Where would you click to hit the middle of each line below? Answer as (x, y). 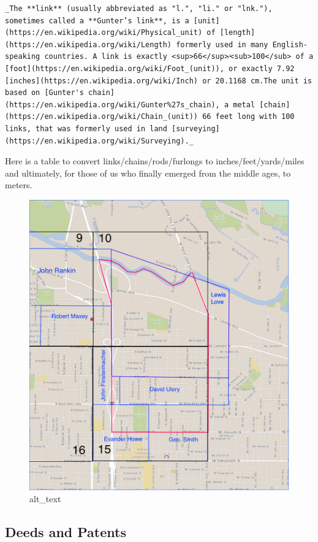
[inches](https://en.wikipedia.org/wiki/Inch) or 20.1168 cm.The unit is (159, 81)
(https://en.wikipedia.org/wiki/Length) (89, 44)
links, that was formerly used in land (86, 128)
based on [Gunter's (44, 93)
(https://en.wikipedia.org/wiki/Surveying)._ (99, 141)
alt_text (45, 499)
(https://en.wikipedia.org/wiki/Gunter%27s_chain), (112, 105)
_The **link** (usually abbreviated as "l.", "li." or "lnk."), (139, 9)
